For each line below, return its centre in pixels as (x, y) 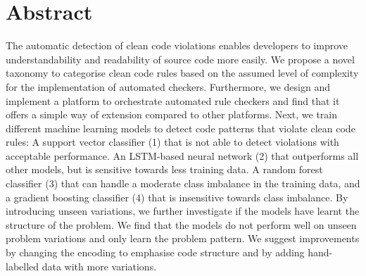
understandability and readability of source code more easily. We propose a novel (180, 59)
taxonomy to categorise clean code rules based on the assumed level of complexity (182, 73)
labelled (23, 266)
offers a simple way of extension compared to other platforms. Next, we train (172, 114)
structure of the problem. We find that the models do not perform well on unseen (181, 224)
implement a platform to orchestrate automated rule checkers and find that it (173, 100)
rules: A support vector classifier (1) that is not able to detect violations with (172, 142)
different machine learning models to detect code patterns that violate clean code (181, 128)
